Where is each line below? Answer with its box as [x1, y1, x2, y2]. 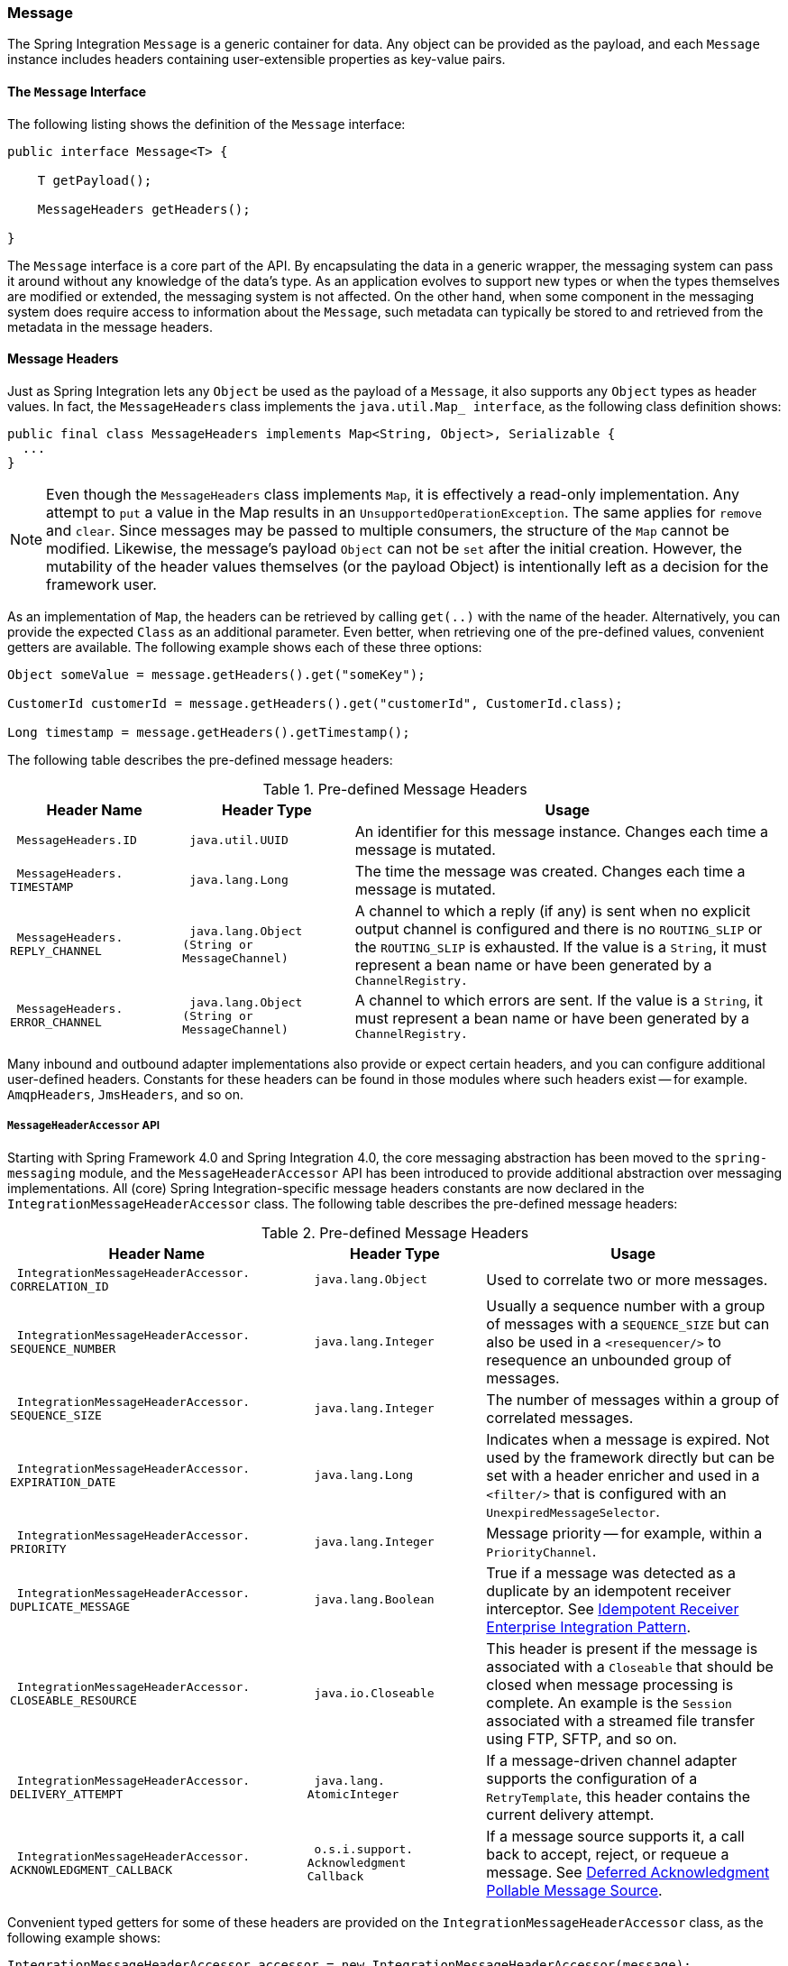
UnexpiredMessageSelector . [486, 1502, 660, 1520]
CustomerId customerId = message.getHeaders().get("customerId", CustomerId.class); [7, 695, 623, 711]
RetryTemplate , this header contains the [486, 1787, 751, 1805]
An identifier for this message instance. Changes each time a [354, 822, 769, 841]
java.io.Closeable [314, 1686, 435, 1701]
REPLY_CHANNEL [10, 944, 102, 959]
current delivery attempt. [486, 1805, 655, 1824]
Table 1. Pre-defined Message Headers [262, 779, 527, 798]
